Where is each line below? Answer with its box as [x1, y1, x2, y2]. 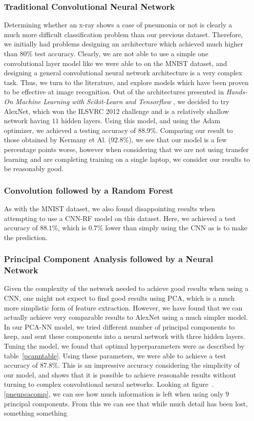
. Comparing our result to [156, 125, 233, 135]
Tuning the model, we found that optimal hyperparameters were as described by [4, 341, 245, 351]
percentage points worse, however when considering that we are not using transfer [4, 144, 249, 154]
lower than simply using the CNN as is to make [105, 222, 248, 233]
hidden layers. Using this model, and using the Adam [61, 115, 220, 126]
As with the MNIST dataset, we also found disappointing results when [4, 203, 215, 213]
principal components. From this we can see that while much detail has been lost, [4, 398, 248, 408]
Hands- [226, 87, 248, 97]
